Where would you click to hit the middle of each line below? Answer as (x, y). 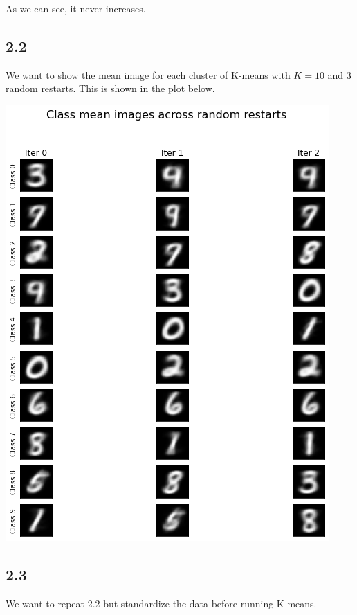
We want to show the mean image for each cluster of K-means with (148, 74)
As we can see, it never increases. (76, 8)
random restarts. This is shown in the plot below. (110, 88)
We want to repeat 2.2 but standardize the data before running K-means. (161, 603)
